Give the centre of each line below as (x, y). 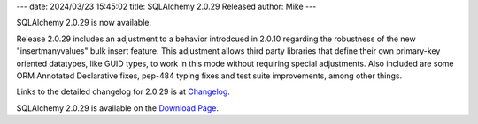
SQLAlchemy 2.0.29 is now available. (84, 23)
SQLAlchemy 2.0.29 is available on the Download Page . (118, 108)
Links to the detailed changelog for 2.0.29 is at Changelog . (123, 91)
